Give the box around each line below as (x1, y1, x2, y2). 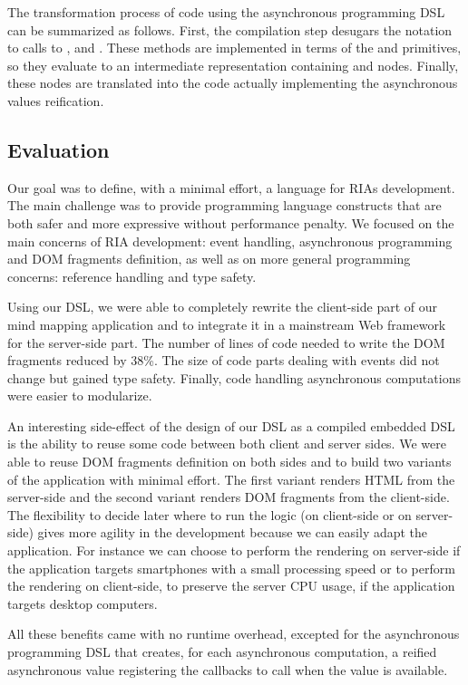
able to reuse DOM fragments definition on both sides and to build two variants (7, 452, 452, 471)
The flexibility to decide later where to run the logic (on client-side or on (7, 505, 412, 524)
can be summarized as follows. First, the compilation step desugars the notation (7, 20, 453, 39)
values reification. (7, 91, 104, 110)
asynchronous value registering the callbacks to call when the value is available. (7, 660, 448, 679)
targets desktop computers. (7, 593, 158, 613)
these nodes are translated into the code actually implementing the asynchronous (7, 73, 458, 92)
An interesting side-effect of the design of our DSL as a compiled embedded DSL (7, 416, 455, 435)
